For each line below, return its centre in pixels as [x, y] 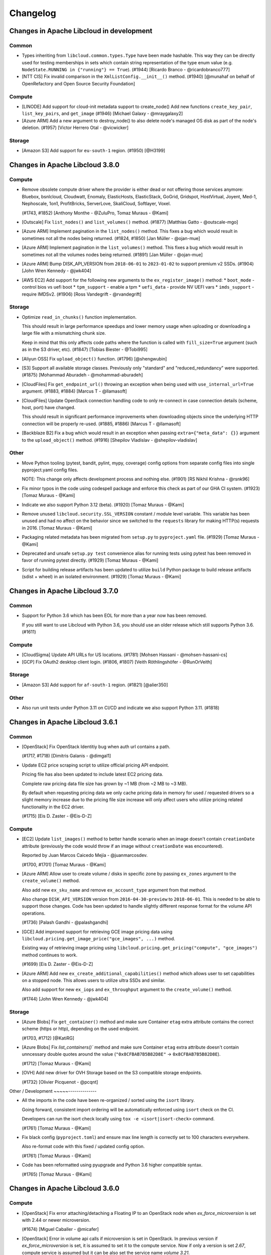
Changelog [33, 13]
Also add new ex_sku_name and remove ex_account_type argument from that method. [114, 890]
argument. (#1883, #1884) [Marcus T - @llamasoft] [75, 391]
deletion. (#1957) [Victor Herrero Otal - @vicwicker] [75, 128]
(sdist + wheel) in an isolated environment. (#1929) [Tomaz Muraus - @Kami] [102, 577]
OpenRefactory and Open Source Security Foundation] [79, 83]
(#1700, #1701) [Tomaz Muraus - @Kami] [64, 864]
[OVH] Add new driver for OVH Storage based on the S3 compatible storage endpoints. [112, 1073]
